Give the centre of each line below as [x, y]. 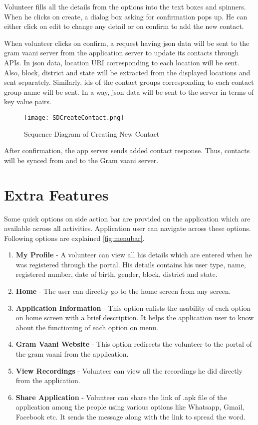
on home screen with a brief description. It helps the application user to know [135, 318]
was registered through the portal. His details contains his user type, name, [131, 264]
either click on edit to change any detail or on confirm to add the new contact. [124, 26]
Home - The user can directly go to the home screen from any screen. [123, 291]
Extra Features [56, 194]
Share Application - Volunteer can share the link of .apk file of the [121, 397]
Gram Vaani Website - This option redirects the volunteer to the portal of [134, 344]
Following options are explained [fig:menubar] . [74, 238]
